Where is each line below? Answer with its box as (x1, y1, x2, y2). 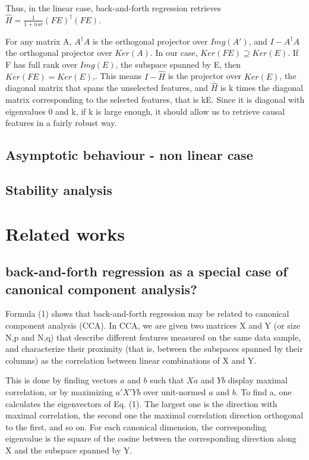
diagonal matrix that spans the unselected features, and (5, 81, 209, 94)
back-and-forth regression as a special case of (5, 262, 288, 281)
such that (150, 374, 184, 386)
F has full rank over (5, 58, 77, 70)
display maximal (228, 374, 288, 386)
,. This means (92, 70, 142, 82)
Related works (5, 221, 125, 245)
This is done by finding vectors (5, 374, 118, 386)
